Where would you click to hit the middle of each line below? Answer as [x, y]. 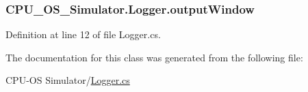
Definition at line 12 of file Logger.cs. [83, 34]
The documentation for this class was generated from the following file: [154, 57]
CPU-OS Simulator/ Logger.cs [68, 80]
